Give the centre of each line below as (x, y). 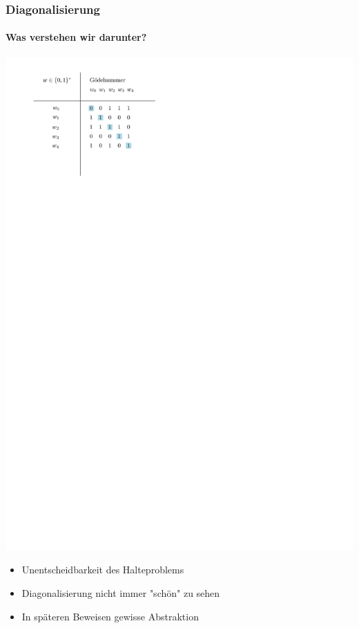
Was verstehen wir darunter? (76, 37)
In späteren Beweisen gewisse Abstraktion (110, 616)
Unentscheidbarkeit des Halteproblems (103, 570)
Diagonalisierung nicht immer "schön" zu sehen (121, 592)
